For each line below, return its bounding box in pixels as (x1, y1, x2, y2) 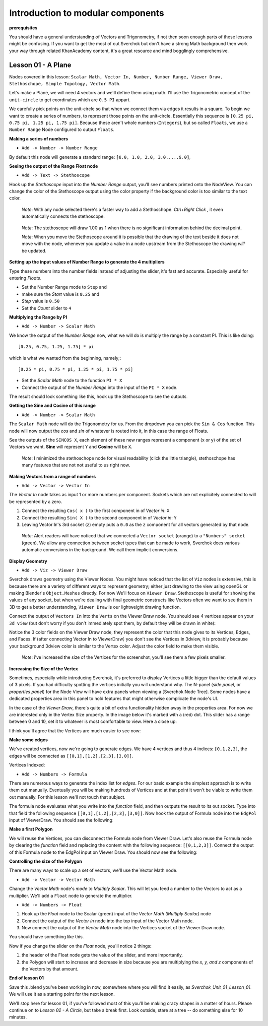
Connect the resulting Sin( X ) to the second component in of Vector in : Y (21, 514, 177, 520)
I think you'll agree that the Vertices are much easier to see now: (9, 727, 141, 734)
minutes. (9, 1014, 27, 1020)
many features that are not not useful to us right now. (21, 462, 130, 468)
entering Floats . (9, 275, 42, 281)
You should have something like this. (9, 934, 84, 940)
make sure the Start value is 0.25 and (21, 291, 99, 297)
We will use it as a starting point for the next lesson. (9, 991, 115, 997)
